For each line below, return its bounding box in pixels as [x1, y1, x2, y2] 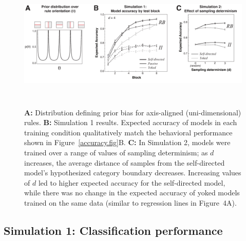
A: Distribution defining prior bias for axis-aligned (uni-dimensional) [24, 107, 241, 117]
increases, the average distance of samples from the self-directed [24, 157, 225, 168]
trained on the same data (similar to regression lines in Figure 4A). [24, 197, 237, 208]
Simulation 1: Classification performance [4, 222, 223, 238]
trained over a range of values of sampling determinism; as [24, 147, 208, 157]
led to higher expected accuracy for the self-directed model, [38, 177, 225, 188]
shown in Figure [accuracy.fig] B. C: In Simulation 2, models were [24, 137, 231, 148]
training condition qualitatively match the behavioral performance [24, 127, 233, 137]
